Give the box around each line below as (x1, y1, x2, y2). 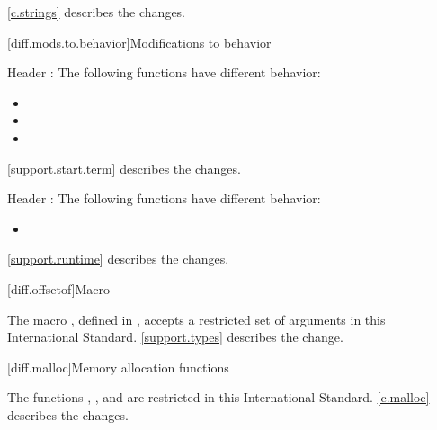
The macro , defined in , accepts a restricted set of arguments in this (7, 309, 386, 328)
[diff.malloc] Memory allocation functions (7, 357, 229, 376)
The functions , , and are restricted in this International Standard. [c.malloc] (7, 388, 430, 407)
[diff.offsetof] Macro (7, 279, 111, 298)
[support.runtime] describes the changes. (7, 249, 229, 268)
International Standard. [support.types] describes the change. (7, 327, 343, 346)
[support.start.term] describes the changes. (7, 158, 241, 177)
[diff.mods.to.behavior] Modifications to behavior (7, 32, 272, 51)
